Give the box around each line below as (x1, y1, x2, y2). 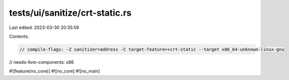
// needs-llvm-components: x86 (9, 59, 74, 65)
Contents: (9, 33, 29, 39)
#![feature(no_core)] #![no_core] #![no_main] (9, 68, 100, 74)
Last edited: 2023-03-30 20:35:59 (9, 25, 79, 30)
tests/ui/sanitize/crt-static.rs (9, 7, 132, 18)
